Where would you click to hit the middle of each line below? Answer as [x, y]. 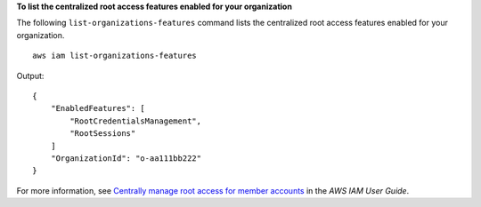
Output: [30, 76]
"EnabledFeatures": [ [98, 108]
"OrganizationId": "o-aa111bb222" [126, 158]
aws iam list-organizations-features [115, 56]
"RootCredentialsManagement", [136, 121]
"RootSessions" [103, 134]
